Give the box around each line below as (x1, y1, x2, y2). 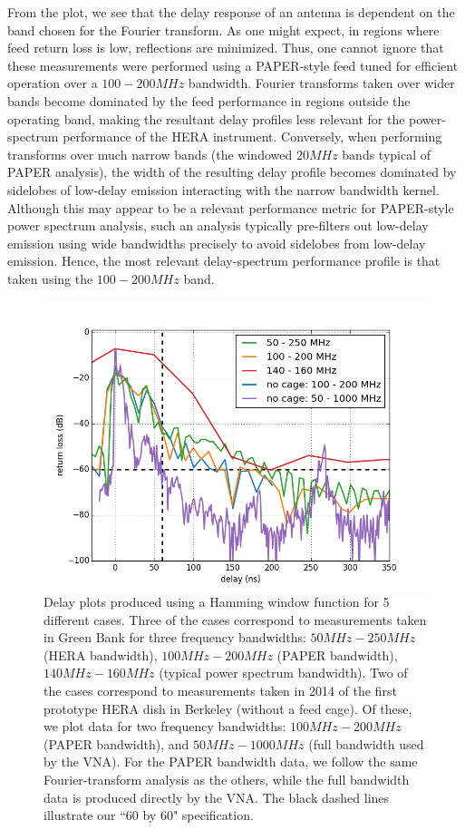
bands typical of (342, 144, 431, 163)
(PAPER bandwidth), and (44, 734, 189, 753)
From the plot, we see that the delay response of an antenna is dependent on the (7, 3, 455, 21)
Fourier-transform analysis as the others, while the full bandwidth (44, 770, 410, 789)
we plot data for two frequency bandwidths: (44, 717, 286, 736)
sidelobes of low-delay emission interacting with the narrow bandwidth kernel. (7, 180, 440, 199)
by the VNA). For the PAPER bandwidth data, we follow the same (44, 752, 418, 771)
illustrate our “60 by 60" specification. (44, 806, 254, 825)
